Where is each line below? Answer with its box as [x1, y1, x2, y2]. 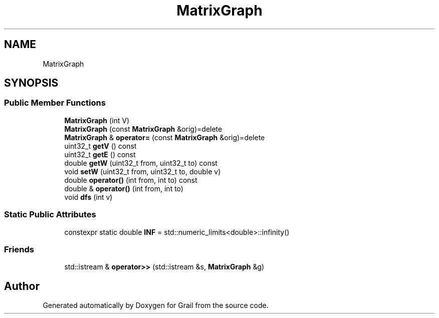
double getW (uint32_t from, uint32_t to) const [64, 158, 217, 167]
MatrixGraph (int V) [64, 116, 130, 125]
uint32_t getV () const [64, 141, 137, 150]
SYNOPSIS [4, 77, 59, 90]
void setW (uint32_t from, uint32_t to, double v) [64, 167, 221, 176]
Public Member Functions [4, 98, 106, 108]
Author [4, 279, 40, 292]
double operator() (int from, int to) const [64, 175, 197, 184]
